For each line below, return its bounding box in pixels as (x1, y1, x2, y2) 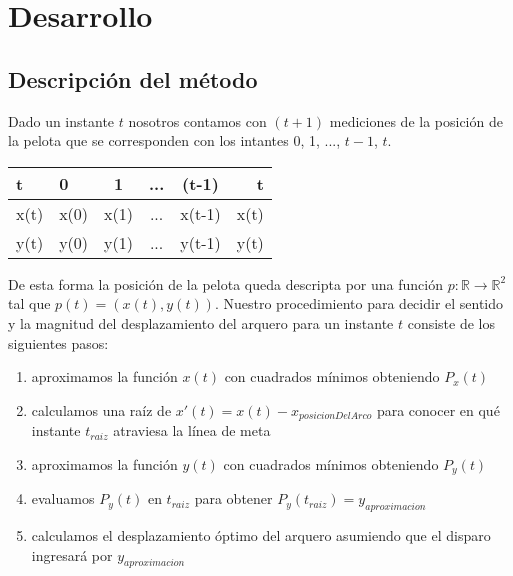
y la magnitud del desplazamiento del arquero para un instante (8, 312, 394, 333)
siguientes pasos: (8, 332, 109, 353)
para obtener (194, 488, 273, 509)
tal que (8, 293, 51, 314)
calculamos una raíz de (31, 399, 172, 420)
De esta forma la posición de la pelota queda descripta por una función (8, 273, 443, 294)
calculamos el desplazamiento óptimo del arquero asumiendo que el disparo (31, 525, 491, 546)
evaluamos (31, 488, 95, 509)
